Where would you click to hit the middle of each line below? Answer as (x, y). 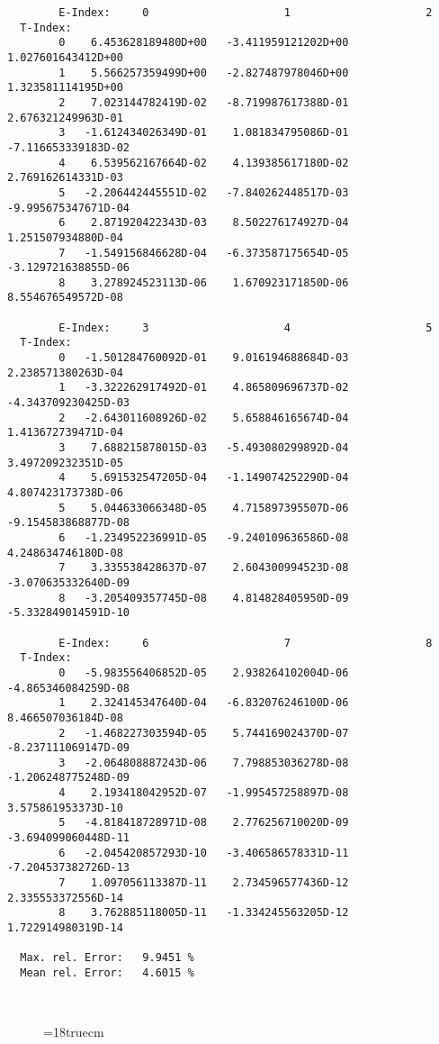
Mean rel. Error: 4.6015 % (107, 973)
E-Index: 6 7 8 (246, 643)
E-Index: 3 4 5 (246, 327)
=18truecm (74, 1031)
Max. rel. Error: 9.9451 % (107, 958)
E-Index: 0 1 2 (246, 13)
